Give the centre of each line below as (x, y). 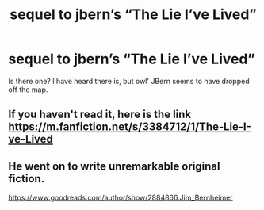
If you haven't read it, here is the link (100, 115)
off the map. (28, 90)
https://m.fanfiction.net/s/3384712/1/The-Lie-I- (130, 127)
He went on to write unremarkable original (114, 166)
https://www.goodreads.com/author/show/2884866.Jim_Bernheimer (121, 198)
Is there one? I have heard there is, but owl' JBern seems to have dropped (129, 81)
